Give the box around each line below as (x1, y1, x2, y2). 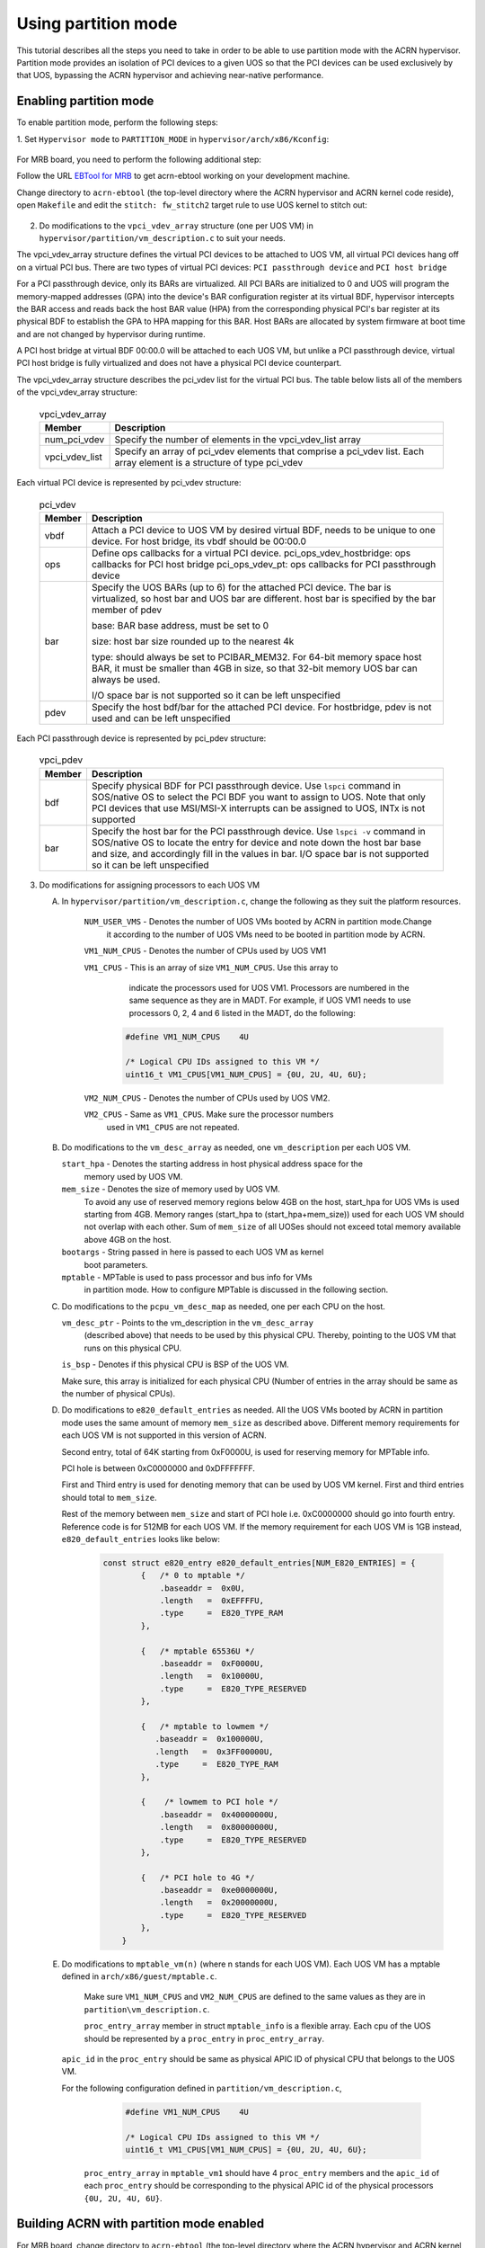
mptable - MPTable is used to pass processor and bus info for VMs (61, 1271, 313, 1282)
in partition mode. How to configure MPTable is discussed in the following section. (84, 1284, 389, 1295)
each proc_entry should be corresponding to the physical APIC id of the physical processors (84, 2181, 434, 2191)
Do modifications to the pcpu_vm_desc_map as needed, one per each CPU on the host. (61, 1300, 386, 1312)
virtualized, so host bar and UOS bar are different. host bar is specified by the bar (91, 592, 436, 604)
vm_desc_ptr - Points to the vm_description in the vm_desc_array (61, 1317, 314, 1328)
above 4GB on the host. (84, 1234, 172, 1244)
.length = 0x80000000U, (159, 1822, 278, 1833)
